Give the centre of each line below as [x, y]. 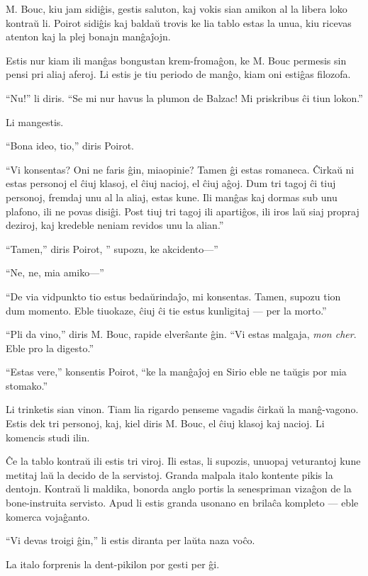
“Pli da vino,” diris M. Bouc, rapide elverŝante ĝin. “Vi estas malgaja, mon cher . [181, 334]
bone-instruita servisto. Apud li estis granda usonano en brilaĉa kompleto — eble [182, 503]
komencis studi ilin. [48, 437]
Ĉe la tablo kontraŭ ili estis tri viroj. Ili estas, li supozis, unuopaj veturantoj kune [183, 461]
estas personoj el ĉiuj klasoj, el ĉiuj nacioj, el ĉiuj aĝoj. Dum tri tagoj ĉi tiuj [171, 183]
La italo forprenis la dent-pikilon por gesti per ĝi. [113, 564]
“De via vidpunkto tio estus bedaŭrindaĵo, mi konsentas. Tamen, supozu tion [173, 296]
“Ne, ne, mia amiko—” [55, 272]
